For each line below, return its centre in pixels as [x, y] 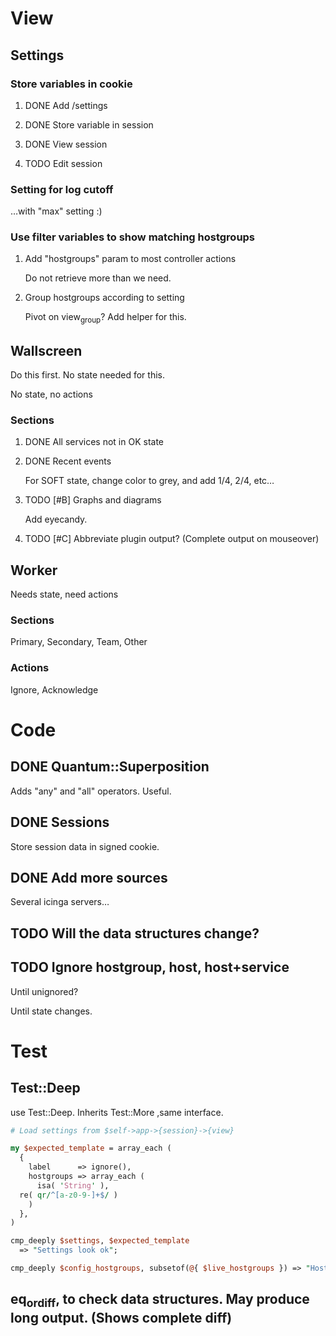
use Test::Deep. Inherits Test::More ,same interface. [117, 1112]
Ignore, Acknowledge [54, 689]
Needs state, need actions [64, 594]
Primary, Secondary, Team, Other [79, 642]
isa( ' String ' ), [73, 1185]
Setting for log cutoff [62, 189]
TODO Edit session [63, 163]
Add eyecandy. [56, 519]
